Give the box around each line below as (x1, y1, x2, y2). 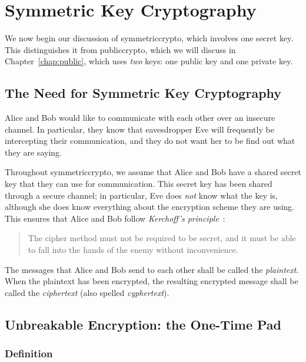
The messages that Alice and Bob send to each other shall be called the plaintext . (5, 263, 299, 275)
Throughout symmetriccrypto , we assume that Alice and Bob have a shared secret (5, 166, 301, 178)
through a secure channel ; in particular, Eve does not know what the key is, (5, 189, 278, 201)
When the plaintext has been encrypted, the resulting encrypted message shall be (5, 275, 298, 287)
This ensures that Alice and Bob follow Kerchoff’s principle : (5, 212, 225, 224)
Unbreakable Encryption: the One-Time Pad (5, 315, 281, 333)
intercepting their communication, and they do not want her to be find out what (5, 134, 295, 147)
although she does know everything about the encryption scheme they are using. (5, 200, 295, 213)
